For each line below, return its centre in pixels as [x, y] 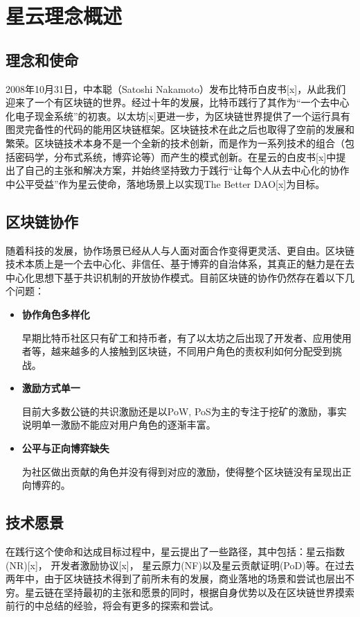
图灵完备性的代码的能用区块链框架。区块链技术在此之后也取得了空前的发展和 [180, 129]
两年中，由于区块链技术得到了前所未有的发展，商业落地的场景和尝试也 [165, 579]
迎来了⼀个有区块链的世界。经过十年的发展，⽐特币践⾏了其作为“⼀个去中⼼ [178, 102]
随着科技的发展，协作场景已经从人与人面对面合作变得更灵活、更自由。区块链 [180, 250]
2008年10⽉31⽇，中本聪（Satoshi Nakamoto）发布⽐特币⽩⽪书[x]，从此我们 [176, 88]
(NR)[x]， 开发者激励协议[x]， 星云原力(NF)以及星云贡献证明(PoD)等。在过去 [180, 565]
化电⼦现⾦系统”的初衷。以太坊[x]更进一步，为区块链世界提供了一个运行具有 [178, 115]
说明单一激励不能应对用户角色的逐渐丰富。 [119, 425]
